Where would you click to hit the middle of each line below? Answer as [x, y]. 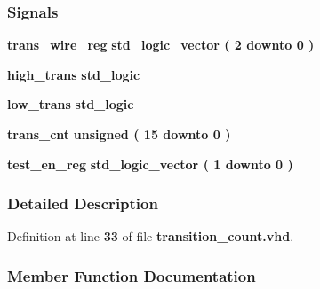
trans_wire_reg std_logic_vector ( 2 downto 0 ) [161, 45]
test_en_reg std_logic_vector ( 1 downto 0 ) [150, 164]
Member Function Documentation [132, 275]
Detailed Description [83, 203]
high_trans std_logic [74, 74]
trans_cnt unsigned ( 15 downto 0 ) [119, 134]
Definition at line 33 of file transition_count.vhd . [151, 236]
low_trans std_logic [71, 104]
